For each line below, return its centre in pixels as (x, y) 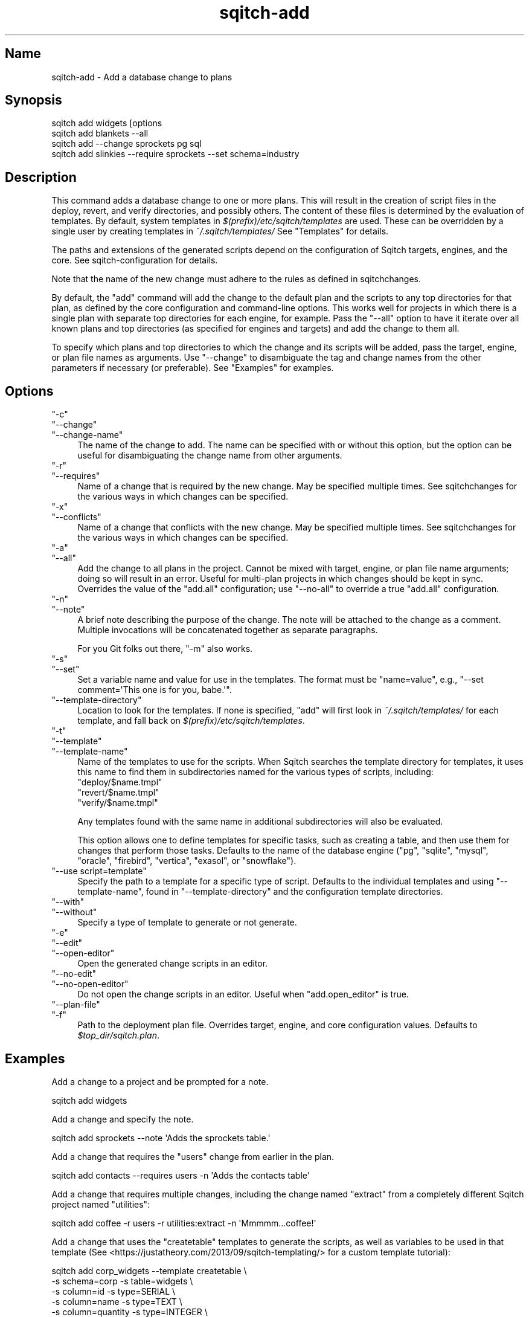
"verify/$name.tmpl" (118, 803)
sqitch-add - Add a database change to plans (142, 77)
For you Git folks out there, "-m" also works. (165, 649)
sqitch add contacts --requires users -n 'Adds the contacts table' (181, 1175)
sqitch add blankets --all (100, 134)
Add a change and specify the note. (123, 1119)
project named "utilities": (101, 1204)
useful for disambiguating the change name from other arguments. (210, 456)
